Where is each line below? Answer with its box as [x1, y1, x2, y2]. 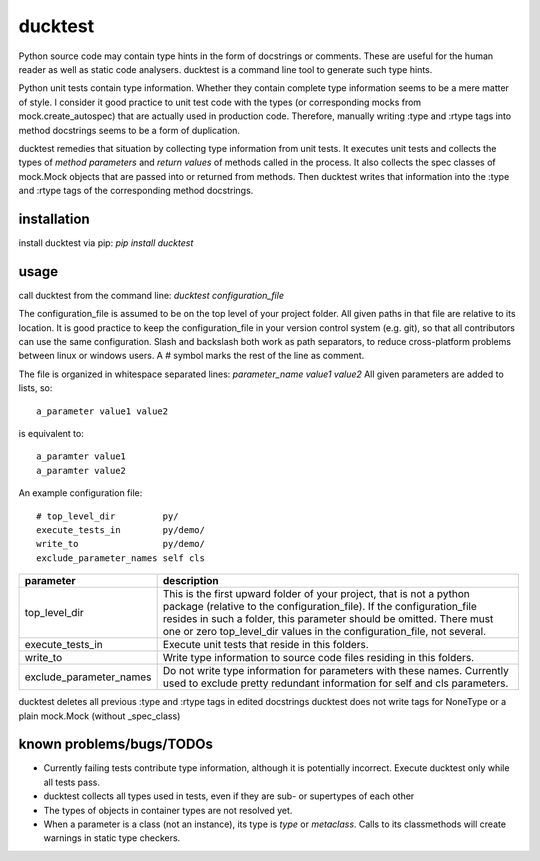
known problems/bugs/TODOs [18, 736, 214, 753]
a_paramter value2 [36, 465, 127, 476]
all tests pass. [43, 776, 100, 788]
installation [18, 210, 90, 227]
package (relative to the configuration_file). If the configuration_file [162, 600, 477, 614]
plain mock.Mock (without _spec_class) [18, 710, 181, 722]
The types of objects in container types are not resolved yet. [43, 804, 293, 816]
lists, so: [18, 382, 53, 394]
